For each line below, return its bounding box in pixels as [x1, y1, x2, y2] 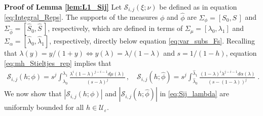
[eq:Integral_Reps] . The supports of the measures [4, 12, 158, 22]
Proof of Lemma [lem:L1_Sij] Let [4, 2, 122, 12]
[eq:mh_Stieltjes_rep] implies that [4, 57, 111, 68]
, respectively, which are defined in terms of [48, 23, 183, 33]
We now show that [4, 88, 62, 99]
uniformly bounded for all [4, 102, 84, 112]
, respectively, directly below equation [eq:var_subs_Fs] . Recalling [49, 35, 255, 46]
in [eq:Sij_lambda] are [160, 88, 230, 99]
